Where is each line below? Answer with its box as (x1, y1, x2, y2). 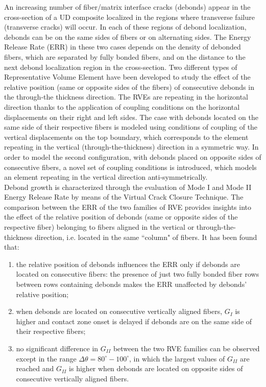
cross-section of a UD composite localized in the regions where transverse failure (4, 11, 255, 22)
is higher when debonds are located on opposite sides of (69, 363, 243, 374)
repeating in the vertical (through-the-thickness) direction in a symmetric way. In (4, 141, 259, 152)
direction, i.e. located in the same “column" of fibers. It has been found (35, 231, 257, 242)
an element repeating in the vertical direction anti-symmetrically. (4, 172, 208, 182)
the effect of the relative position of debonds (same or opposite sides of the (4, 211, 238, 222)
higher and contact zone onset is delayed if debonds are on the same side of (16, 316, 252, 326)
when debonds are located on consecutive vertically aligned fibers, (16, 306, 223, 317)
